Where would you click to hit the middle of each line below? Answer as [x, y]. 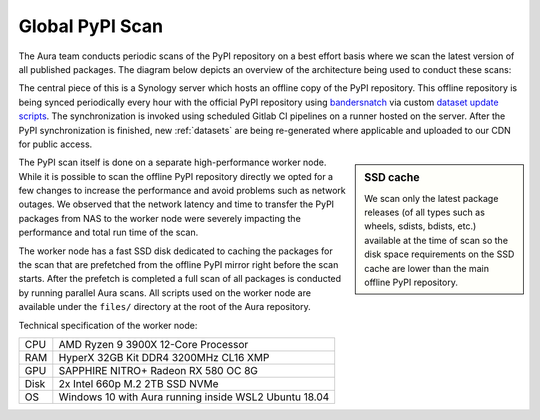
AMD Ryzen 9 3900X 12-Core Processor [153, 344]
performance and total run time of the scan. [108, 232]
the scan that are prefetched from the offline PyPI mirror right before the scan [178, 265]
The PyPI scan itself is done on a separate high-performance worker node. [172, 162]
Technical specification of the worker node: [108, 325]
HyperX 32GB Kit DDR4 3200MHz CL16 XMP [164, 357]
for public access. [55, 144]
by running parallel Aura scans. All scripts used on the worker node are [165, 292]
